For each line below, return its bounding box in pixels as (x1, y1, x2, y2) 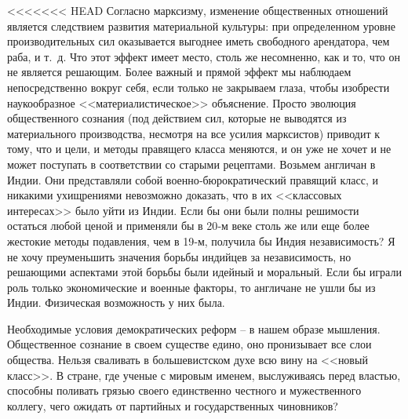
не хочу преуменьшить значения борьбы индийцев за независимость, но (7, 248, 352, 264)
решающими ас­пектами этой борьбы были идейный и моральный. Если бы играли (7, 264, 402, 280)
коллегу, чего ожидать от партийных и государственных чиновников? (7, 397, 338, 414)
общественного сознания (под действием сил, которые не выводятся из (7, 110, 347, 126)
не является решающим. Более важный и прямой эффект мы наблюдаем (7, 64, 352, 80)
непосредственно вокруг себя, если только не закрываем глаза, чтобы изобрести (7, 78, 390, 95)
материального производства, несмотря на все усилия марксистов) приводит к (7, 125, 381, 141)
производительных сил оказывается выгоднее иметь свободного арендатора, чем (7, 33, 390, 49)
